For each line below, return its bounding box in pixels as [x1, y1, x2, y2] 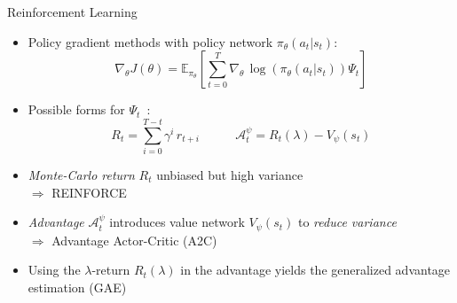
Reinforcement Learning [7, 3, 138, 20]
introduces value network [109, 213, 245, 231]
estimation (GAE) [28, 277, 127, 296]
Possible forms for [28, 100, 125, 119]
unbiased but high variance [156, 165, 303, 183]
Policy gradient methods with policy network [28, 32, 273, 50]
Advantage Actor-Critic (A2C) [51, 230, 217, 249]
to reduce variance [297, 213, 397, 231]
